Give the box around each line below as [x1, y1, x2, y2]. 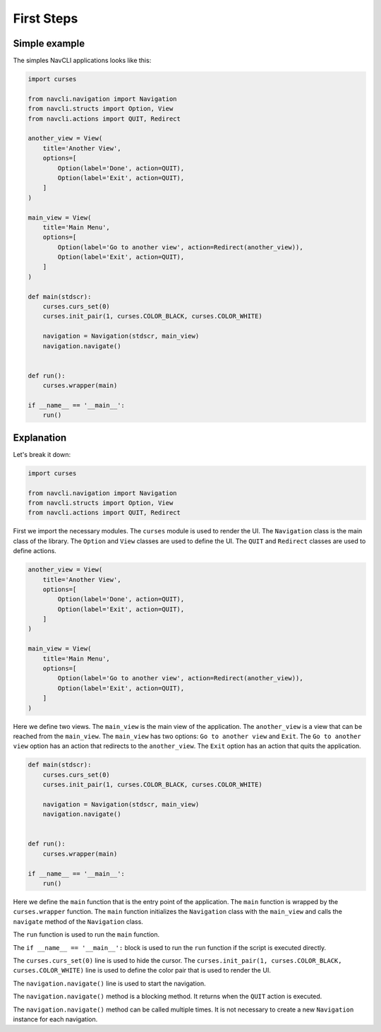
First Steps [13, 11, 78, 26]
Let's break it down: [13, 450, 71, 458]
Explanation [13, 432, 67, 444]
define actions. [13, 547, 56, 555]
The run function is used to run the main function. [13, 930, 160, 939]
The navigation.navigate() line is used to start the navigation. [13, 979, 206, 987]
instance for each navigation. [13, 1014, 98, 1024]
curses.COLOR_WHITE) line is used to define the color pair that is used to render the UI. [13, 966, 271, 975]
